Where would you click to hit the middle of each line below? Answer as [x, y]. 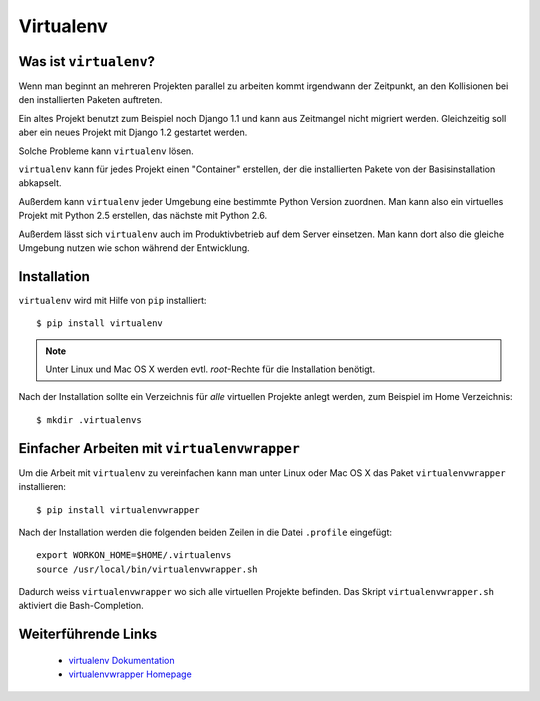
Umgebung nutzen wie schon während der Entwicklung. [134, 247]
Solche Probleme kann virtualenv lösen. [106, 151]
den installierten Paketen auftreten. [90, 100]
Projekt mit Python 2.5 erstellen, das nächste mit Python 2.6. [143, 216]
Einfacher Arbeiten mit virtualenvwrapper [159, 448]
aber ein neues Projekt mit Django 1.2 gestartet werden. [133, 132]
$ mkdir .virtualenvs [89, 419]
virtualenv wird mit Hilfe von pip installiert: [112, 300]
